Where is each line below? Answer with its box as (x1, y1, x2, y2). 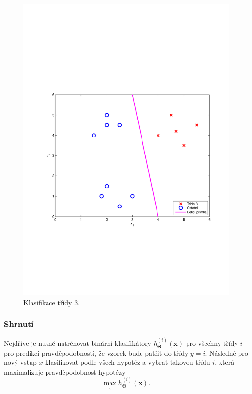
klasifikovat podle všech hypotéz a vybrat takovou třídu (45, 357, 210, 367)
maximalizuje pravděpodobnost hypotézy (4, 366, 126, 377)
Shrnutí (4, 318, 34, 330)
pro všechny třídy (186, 338, 238, 348)
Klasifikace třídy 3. (23, 297, 80, 307)
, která (215, 357, 235, 367)
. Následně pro (205, 347, 248, 358)
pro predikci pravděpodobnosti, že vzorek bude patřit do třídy (4, 347, 189, 358)
